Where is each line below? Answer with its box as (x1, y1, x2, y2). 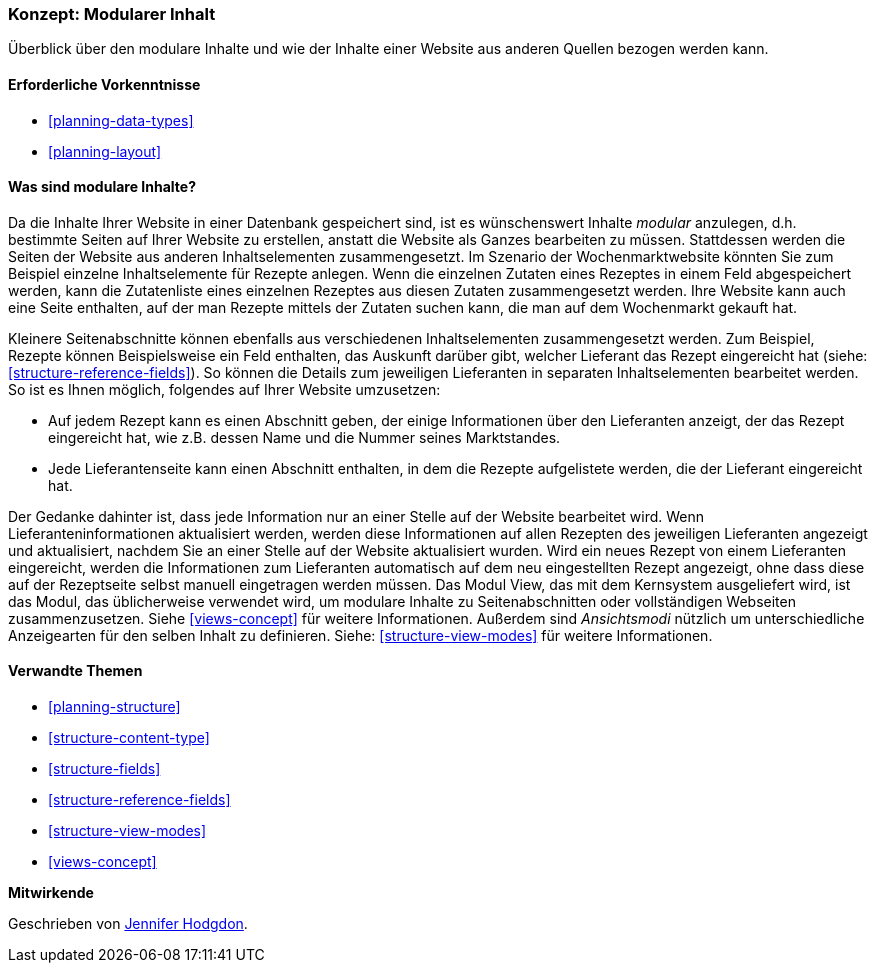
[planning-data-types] (48, 111, 194, 129)
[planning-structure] (48, 698, 181, 716)
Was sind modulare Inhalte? (8, 178, 196, 196)
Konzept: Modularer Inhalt (8, 4, 216, 24)
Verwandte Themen (8, 662, 143, 680)
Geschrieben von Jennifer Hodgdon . (8, 915, 248, 933)
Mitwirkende (8, 884, 94, 902)
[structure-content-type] (48, 729, 210, 747)
